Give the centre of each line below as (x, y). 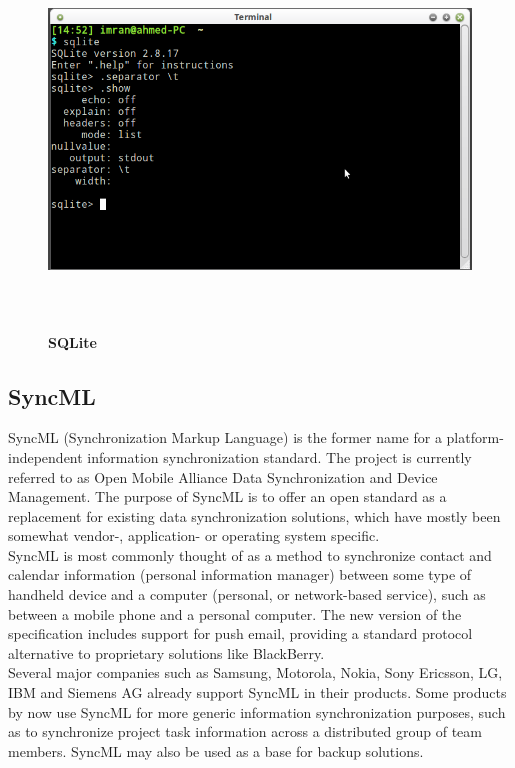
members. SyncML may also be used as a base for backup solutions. (216, 750)
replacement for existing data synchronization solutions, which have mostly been (254, 515)
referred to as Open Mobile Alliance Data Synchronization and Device (223, 476)
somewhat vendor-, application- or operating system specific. (194, 535)
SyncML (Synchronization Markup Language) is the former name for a (225, 437)
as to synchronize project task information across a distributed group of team (245, 731)
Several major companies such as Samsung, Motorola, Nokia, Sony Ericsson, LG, (255, 672)
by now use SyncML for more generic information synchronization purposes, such (257, 711)
